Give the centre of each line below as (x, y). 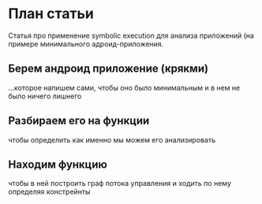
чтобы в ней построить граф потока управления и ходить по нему (120, 184)
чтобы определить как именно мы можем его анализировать (112, 139)
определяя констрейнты (49, 192)
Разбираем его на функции (79, 121)
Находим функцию (58, 164)
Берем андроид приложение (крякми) (109, 69)
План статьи (51, 14)
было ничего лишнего (45, 96)
